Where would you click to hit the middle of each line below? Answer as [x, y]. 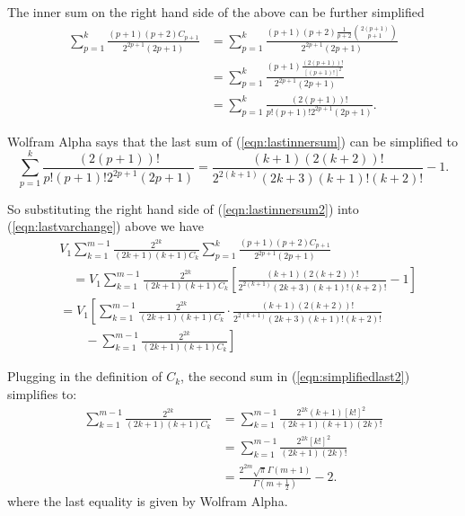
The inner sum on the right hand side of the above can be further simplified [216, 12]
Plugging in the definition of [85, 376]
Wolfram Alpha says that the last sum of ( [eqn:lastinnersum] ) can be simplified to [232, 141]
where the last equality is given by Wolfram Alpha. [148, 501]
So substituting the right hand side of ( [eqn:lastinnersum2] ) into [183, 208]
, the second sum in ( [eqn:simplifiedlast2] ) [295, 376]
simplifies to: [42, 394]
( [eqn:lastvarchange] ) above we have [106, 226]
